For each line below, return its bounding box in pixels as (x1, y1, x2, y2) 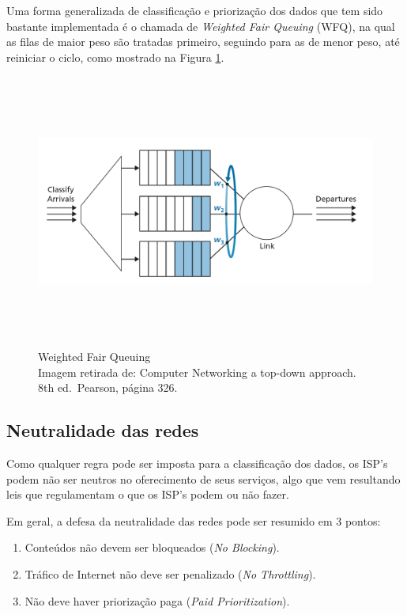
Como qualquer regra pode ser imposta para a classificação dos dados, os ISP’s (6, 455, 388, 472)
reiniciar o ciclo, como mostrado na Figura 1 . (6, 48, 224, 65)
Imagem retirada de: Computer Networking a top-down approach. (38, 363, 356, 380)
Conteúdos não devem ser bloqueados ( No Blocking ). (24, 539, 280, 556)
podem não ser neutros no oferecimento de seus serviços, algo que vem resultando (6, 470, 401, 487)
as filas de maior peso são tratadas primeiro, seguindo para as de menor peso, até (6, 33, 400, 50)
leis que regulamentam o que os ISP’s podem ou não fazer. (6, 486, 289, 503)
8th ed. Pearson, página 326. (38, 379, 178, 396)
